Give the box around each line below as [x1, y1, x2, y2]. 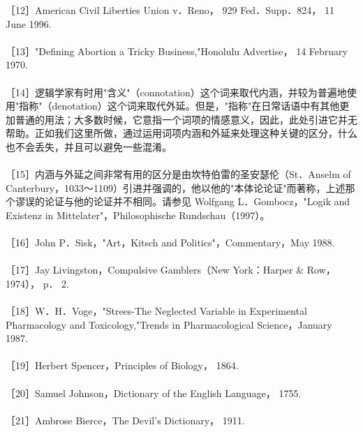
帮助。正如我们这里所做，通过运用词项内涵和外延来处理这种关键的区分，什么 [6, 126, 357, 140]
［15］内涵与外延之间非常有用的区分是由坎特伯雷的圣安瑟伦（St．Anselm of [6, 167, 351, 181]
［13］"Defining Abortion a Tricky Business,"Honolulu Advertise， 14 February [6, 43, 348, 58]
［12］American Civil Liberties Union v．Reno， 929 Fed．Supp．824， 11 [6, 3, 334, 17]
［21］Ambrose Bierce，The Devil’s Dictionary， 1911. [6, 412, 245, 427]
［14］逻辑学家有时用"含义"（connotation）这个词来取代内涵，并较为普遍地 [6, 84, 347, 99]
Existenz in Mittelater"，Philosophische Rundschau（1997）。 [6, 207, 270, 222]
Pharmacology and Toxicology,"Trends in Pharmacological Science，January [6, 317, 332, 332]
